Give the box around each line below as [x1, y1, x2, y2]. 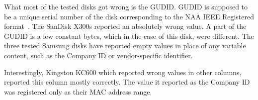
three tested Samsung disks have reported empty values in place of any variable [4, 40, 246, 51]
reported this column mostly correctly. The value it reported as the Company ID [4, 77, 250, 87]
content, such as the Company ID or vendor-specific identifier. [4, 50, 193, 60]
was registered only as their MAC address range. [4, 86, 152, 97]
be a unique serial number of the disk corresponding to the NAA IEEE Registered [4, 11, 254, 21]
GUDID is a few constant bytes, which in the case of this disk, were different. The [4, 30, 254, 41]
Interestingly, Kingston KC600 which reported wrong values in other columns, [4, 67, 242, 77]
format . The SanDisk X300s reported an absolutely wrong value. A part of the [4, 21, 247, 31]
